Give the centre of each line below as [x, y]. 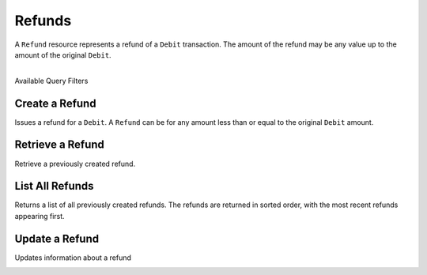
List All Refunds [54, 186]
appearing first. [40, 216]
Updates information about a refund [73, 258]
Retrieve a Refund [59, 145]
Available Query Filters [51, 81]
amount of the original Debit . [63, 55]
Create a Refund [55, 103]
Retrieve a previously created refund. [75, 164]
